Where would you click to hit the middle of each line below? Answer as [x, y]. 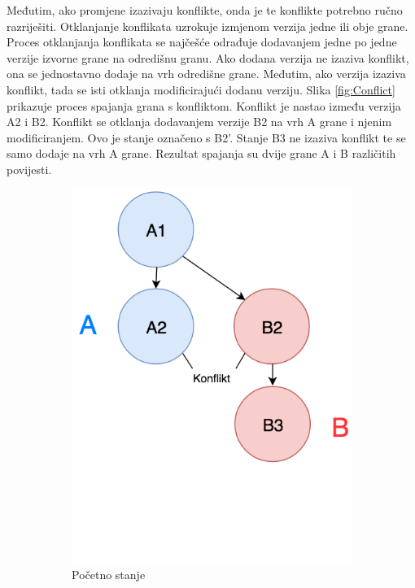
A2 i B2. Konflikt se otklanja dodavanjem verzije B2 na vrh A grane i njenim [199, 122]
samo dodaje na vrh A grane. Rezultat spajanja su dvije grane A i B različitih [201, 153]
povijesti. [29, 169]
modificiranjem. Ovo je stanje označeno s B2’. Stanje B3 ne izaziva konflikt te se [206, 137]
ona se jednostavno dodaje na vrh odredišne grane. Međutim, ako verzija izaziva [206, 74]
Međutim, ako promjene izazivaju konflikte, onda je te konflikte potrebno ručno [205, 10]
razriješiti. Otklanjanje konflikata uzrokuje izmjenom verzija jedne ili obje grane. [207, 26]
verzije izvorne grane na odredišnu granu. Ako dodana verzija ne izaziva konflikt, [208, 57]
